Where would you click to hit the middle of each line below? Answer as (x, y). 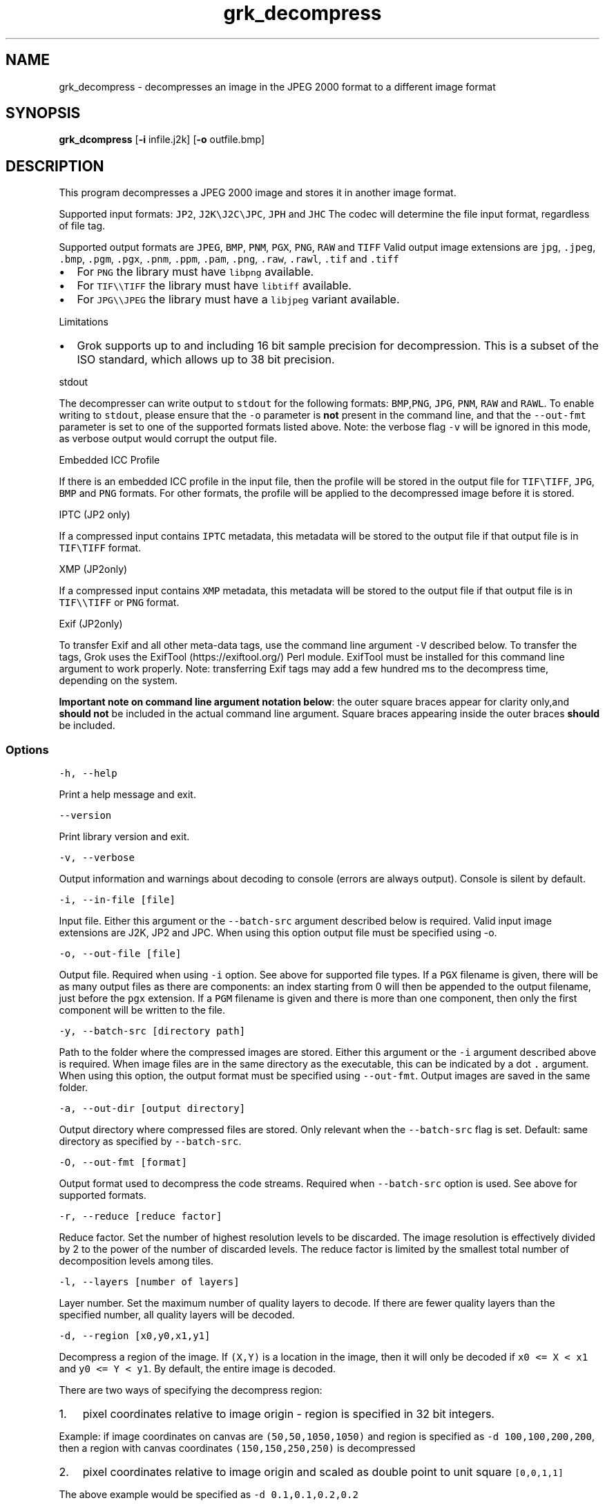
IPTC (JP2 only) (95, 515)
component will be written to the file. (142, 1010)
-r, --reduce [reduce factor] (141, 1217)
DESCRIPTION (55, 166)
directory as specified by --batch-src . (150, 1142)
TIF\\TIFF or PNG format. (119, 603)
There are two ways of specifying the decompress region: (191, 1390)
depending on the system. (118, 681)
